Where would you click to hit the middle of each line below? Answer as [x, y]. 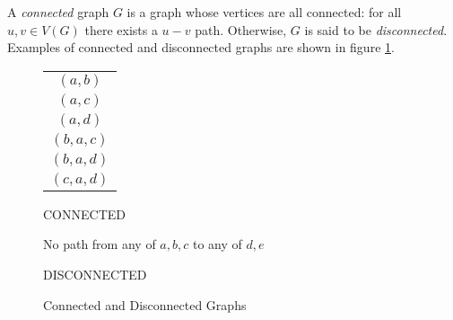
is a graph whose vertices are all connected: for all [264, 12]
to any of [217, 244]
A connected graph [58, 12]
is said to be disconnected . [376, 29]
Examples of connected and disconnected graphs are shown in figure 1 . [201, 47]
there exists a [121, 29]
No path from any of [100, 244]
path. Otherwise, [241, 29]
